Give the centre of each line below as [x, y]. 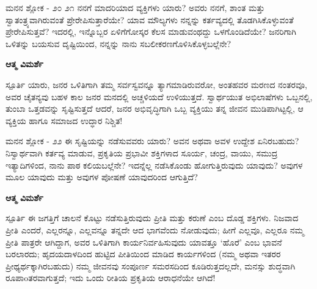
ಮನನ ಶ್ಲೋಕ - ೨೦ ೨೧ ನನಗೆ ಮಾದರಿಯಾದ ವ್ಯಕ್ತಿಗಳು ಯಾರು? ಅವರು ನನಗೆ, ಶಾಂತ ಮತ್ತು [135, 7]
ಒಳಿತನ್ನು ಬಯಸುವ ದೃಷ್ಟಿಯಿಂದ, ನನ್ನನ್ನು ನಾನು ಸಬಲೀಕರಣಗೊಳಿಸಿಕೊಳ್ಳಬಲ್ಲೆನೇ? [118, 43]
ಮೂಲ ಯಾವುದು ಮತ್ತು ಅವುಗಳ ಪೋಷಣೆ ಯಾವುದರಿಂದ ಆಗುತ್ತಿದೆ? [102, 177]
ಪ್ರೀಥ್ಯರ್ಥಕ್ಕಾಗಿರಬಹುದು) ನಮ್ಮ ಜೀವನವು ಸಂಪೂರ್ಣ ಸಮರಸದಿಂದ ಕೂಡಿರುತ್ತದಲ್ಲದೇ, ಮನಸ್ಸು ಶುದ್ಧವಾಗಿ [151, 265]
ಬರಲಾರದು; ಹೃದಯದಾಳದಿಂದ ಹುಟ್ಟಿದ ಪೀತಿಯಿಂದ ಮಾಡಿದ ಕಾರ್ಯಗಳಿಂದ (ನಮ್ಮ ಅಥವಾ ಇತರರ [143, 254]
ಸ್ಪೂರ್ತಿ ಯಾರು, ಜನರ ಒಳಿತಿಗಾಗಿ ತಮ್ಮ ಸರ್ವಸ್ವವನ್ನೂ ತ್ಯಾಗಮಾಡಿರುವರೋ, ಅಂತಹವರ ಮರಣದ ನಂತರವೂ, [156, 84]
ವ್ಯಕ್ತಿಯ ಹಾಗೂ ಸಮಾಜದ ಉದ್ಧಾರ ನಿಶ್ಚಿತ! [64, 120]
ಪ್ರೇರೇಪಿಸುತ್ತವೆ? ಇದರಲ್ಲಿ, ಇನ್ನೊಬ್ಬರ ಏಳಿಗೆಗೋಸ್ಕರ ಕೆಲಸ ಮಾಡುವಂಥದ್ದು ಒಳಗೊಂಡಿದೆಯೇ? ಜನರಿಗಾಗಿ [151, 31]
